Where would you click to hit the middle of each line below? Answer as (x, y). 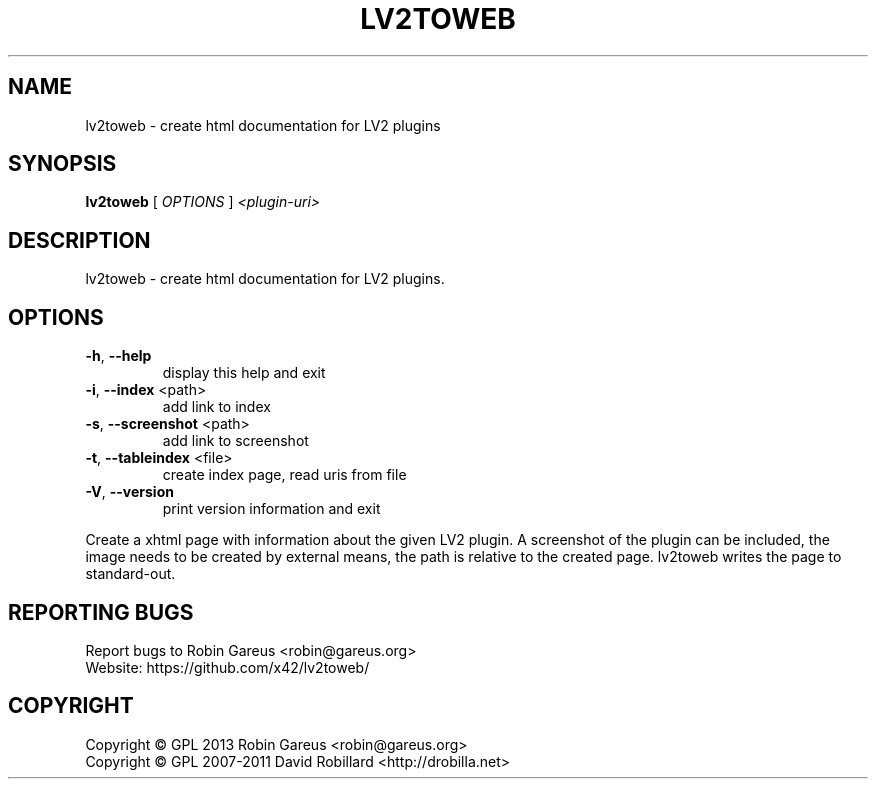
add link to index (216, 407)
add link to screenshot (235, 441)
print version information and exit (271, 509)
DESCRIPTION (79, 240)
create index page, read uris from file (284, 475)
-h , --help (118, 356)
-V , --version (129, 492)
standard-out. (130, 574)
